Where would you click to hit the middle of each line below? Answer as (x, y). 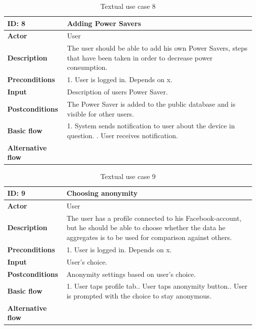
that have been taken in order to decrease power (140, 57)
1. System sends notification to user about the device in (151, 126)
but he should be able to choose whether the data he (146, 227)
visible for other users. (101, 113)
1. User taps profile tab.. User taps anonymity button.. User (157, 286)
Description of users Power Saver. (117, 92)
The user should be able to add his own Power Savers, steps (157, 48)
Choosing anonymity (102, 193)
